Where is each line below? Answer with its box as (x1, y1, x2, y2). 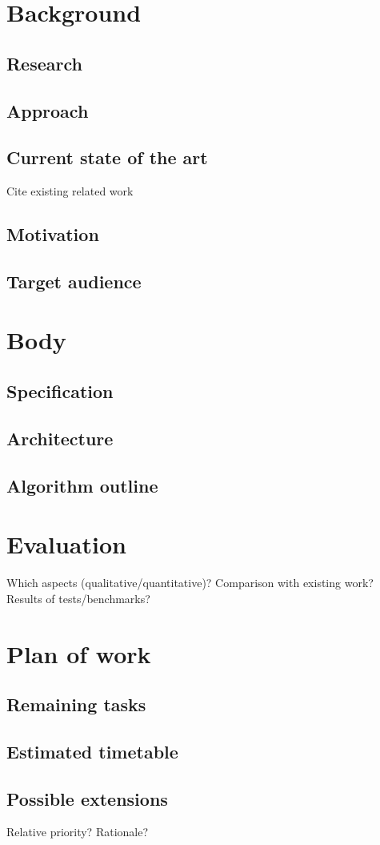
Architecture (6, 425, 114, 450)
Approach (6, 98, 89, 123)
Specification (6, 379, 114, 404)
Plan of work (6, 637, 151, 670)
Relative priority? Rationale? (6, 823, 149, 840)
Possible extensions (6, 786, 168, 811)
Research (6, 50, 82, 75)
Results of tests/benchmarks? (6, 589, 150, 606)
